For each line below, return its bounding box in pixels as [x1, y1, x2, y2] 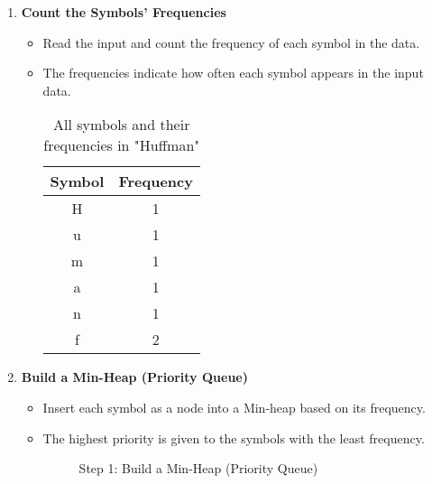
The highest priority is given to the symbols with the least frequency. [42, 428, 425, 447]
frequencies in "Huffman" [43, 135, 200, 156]
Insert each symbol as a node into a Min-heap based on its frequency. [42, 397, 426, 416]
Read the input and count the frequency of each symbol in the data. [42, 33, 420, 51]
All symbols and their [53, 114, 190, 135]
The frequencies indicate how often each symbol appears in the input [42, 63, 424, 82]
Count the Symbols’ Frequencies [21, 3, 226, 21]
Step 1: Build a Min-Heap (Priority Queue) [78, 459, 318, 478]
